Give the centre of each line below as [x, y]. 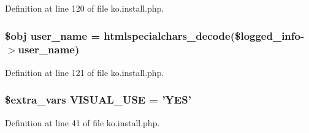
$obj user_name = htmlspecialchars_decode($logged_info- [155, 35]
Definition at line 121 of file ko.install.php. [85, 72]
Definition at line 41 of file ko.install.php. [82, 122]
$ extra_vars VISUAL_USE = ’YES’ [98, 100]
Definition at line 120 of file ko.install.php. [85, 8]
